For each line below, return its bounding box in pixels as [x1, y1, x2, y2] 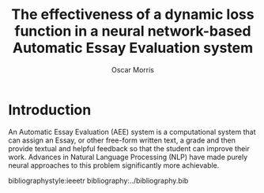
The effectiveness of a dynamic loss [11, 6, 255, 24]
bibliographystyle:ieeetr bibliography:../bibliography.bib [8, 176, 189, 185]
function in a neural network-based [14, 22, 251, 40]
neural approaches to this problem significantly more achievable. [8, 160, 220, 170]
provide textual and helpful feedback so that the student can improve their [8, 143, 251, 153]
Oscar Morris [111, 65, 155, 74]
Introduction [8, 101, 92, 119]
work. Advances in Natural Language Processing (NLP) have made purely [8, 152, 248, 161]
